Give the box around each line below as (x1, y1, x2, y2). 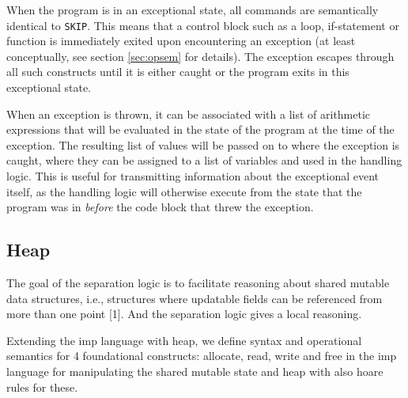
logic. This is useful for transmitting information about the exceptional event (6, 168, 380, 184)
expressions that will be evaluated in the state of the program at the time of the (6, 121, 395, 138)
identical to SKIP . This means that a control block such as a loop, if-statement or (6, 17, 399, 33)
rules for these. (6, 378, 78, 395)
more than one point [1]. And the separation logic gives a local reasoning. (6, 305, 362, 322)
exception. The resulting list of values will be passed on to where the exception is (6, 136, 400, 153)
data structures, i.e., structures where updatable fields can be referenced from (6, 290, 383, 306)
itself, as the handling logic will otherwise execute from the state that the (6, 183, 362, 199)
